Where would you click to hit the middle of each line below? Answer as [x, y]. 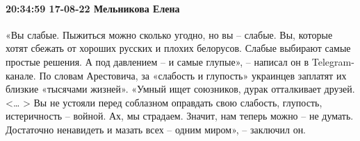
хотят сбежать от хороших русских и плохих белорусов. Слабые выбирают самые [178, 48]
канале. [21, 75]
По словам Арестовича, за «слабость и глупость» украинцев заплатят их [193, 75]
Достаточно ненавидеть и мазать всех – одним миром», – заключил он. [156, 129]
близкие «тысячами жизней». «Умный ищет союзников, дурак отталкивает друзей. [180, 89]
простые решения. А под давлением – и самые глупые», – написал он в [157, 61]
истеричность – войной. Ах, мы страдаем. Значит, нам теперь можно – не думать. [180, 116]
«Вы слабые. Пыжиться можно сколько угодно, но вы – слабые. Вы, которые [169, 34]
